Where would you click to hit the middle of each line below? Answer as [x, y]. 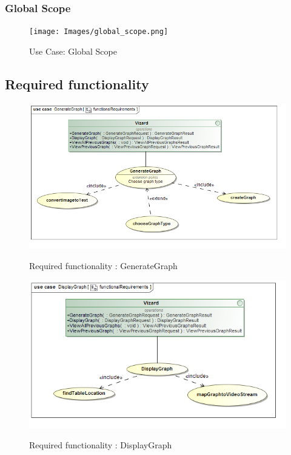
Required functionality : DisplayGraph [101, 445]
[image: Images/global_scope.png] [99, 32]
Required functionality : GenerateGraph [103, 266]
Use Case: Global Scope [73, 51]
